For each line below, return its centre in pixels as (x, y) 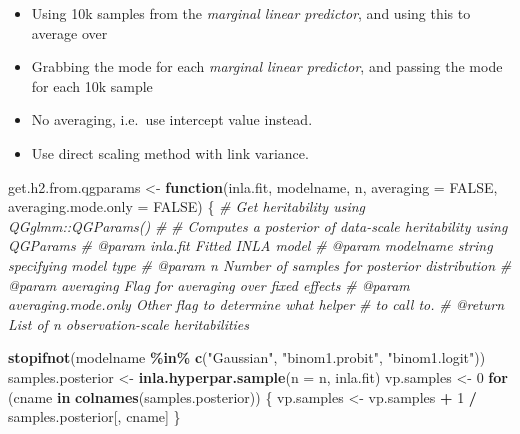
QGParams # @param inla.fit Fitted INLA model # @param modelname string (250, 245)
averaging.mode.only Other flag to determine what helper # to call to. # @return (256, 304)
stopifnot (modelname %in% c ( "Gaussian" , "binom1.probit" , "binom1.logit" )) (247, 357)
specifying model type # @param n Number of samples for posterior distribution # (260, 264)
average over (69, 32)
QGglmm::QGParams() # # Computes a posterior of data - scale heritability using (258, 225)
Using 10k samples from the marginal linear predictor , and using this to (251, 13)
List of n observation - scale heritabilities (129, 323)
